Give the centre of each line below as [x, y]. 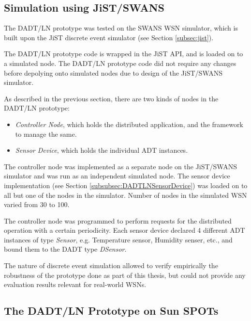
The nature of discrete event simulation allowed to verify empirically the [111, 265]
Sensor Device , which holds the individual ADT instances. [102, 150]
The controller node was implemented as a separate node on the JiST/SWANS [120, 166]
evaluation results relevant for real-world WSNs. [75, 284]
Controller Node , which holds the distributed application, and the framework [129, 124]
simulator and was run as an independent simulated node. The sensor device [117, 176]
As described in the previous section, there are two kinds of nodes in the [111, 98]
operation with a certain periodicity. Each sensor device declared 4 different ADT [125, 230]
